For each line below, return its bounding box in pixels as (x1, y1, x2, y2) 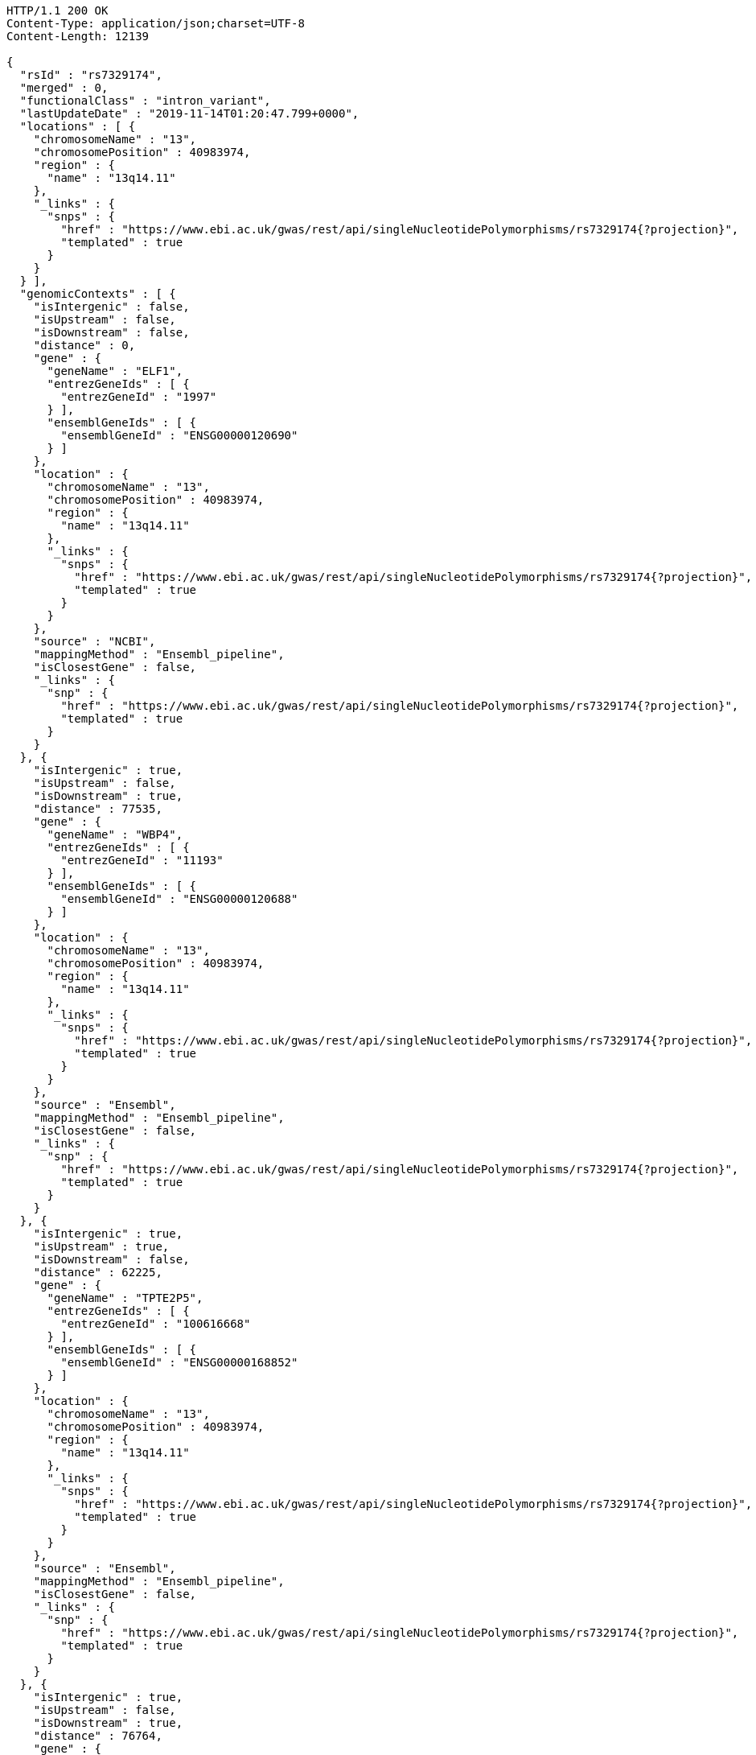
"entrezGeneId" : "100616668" (60, 1317, 251, 1330)
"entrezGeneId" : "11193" (60, 854, 224, 867)
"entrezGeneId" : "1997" (60, 390, 217, 403)
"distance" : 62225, (33, 1266, 162, 1279)
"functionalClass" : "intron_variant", (19, 94, 271, 107)
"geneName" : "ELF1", (47, 365, 183, 377)
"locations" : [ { (19, 120, 136, 133)
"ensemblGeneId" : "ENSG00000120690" (60, 429, 298, 442)
